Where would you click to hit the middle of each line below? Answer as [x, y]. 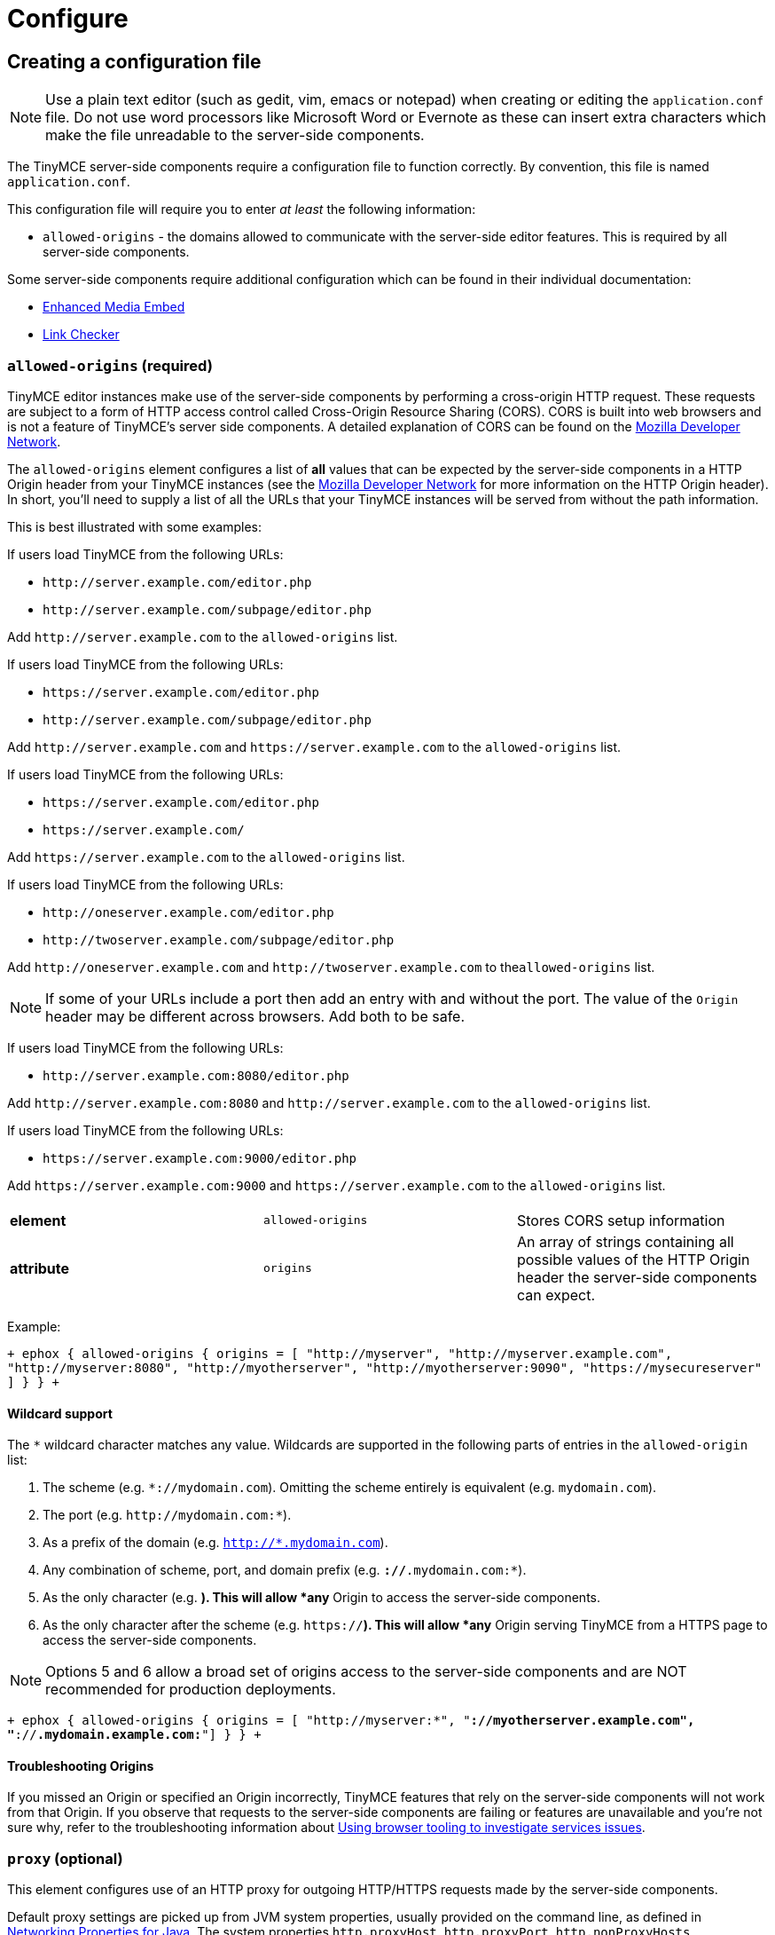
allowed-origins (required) [110, 365]
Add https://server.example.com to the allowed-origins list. [206, 857]
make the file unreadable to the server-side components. [235, 135]
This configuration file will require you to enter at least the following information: [242, 209]
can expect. [556, 1295]
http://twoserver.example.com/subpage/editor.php [219, 940]
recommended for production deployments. [191, 1690]
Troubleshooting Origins [81, 1765]
